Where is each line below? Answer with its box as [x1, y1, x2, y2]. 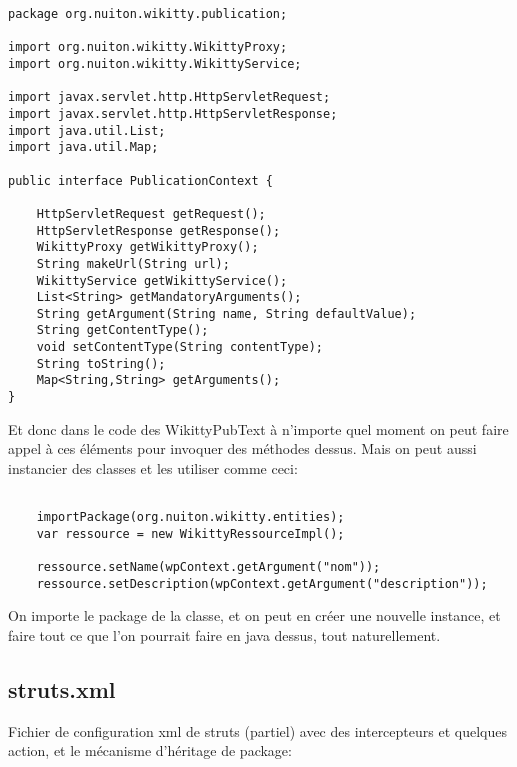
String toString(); [36, 356, 166, 371]
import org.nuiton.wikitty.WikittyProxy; [8, 40, 288, 55]
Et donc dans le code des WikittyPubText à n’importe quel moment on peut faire [8, 418, 509, 439]
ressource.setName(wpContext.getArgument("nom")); [36, 560, 381, 575]
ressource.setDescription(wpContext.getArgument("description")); [36, 576, 488, 591]
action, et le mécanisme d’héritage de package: [8, 740, 292, 761]
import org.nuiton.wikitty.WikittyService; [8, 56, 302, 71]
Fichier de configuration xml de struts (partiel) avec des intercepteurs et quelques [8, 720, 507, 741]
